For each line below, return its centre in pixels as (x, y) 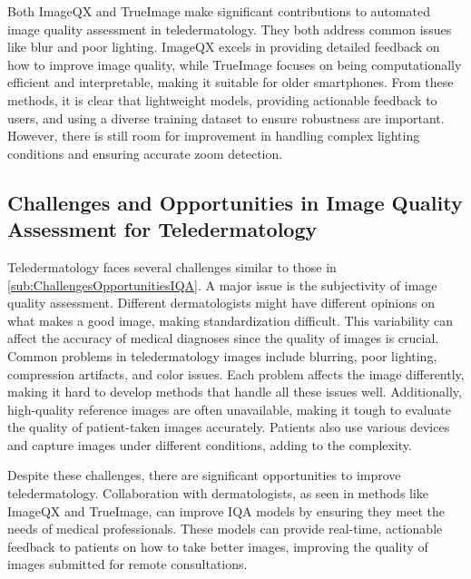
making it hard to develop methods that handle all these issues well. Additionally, (235, 392)
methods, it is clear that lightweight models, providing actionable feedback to (222, 99)
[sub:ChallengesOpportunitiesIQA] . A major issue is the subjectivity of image (222, 285)
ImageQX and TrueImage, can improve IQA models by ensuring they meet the (226, 510)
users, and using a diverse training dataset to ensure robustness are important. (226, 118)
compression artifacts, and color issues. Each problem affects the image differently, (236, 373)
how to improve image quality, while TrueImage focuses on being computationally (235, 64)
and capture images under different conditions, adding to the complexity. (210, 444)
